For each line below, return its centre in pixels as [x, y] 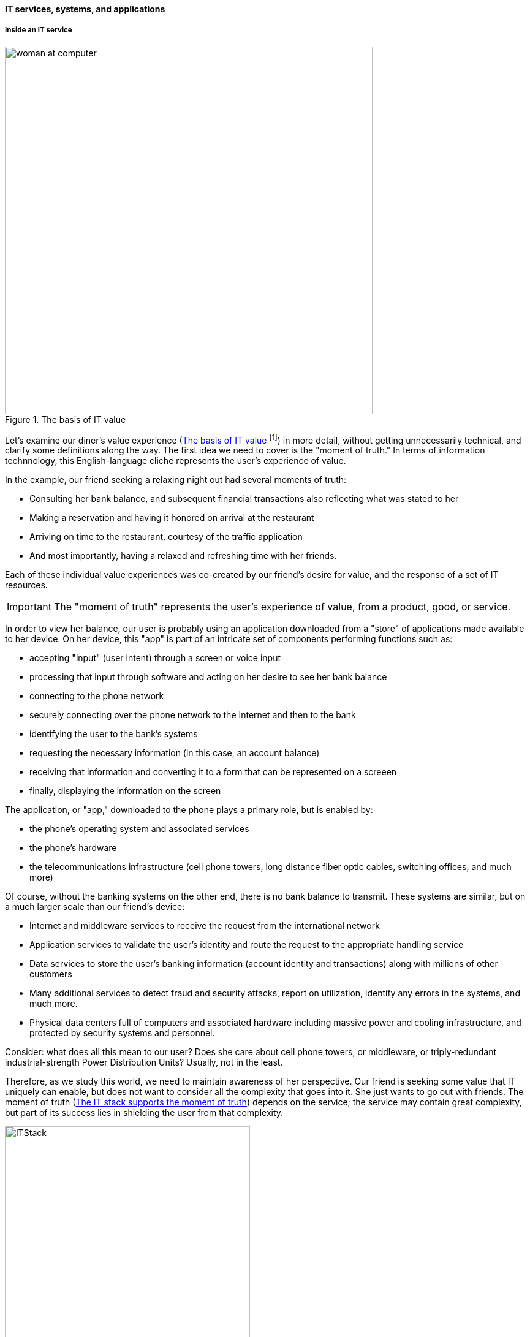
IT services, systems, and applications [85, 9]
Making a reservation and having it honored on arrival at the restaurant [172, 518]
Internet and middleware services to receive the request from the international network [205, 926]
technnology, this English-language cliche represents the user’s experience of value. [176, 461]
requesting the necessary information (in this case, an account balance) [175, 753]
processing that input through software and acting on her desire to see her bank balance [208, 677]
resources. [26, 585]
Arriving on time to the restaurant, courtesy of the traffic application [166, 537]
